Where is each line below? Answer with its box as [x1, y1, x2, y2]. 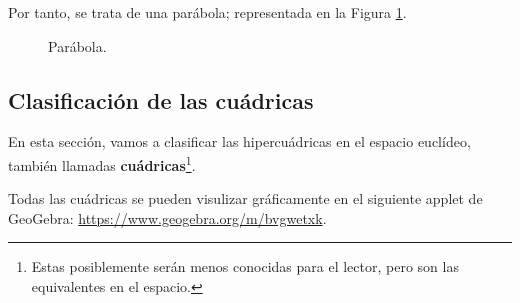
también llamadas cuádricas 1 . [8, 151, 196, 175]
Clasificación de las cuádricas [8, 84, 314, 115]
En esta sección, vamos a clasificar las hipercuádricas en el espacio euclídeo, [8, 131, 471, 152]
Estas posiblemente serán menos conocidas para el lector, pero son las [31, 256, 459, 277]
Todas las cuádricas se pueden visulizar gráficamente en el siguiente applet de [8, 188, 483, 209]
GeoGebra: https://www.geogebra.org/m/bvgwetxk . [8, 207, 327, 228]
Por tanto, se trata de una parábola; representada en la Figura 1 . [8, 2, 407, 22]
